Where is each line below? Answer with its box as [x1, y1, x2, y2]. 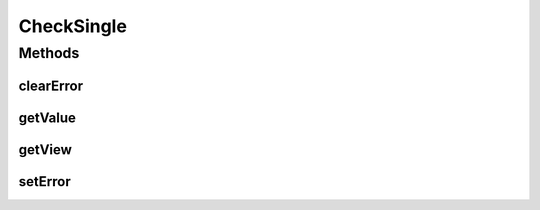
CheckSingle [18, 15, 127, 37]
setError [18, 173, 71, 190]
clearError [18, 77, 84, 94]
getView [18, 141, 72, 158]
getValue [18, 109, 77, 126]
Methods [18, 44, 80, 62]
